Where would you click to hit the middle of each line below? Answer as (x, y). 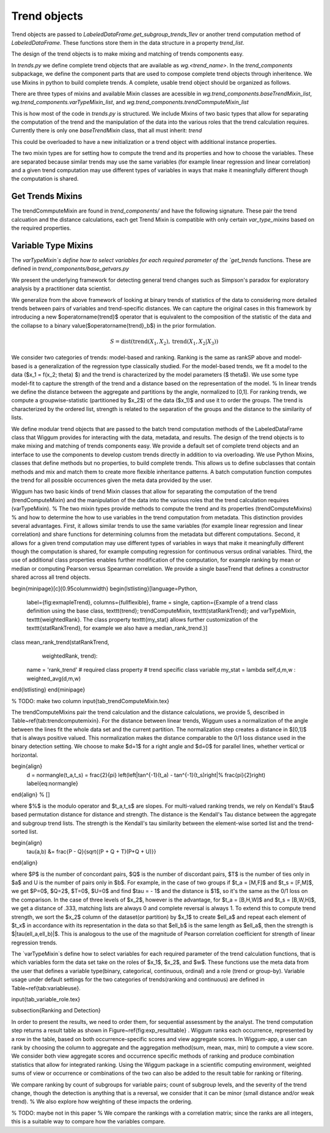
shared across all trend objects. (51, 577)
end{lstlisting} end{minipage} (48, 690)
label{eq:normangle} (53, 783)
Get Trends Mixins (47, 196)
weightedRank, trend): (70, 656)
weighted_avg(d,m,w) (54, 678)
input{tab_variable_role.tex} (46, 999)
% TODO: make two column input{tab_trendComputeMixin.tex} (90, 701)
